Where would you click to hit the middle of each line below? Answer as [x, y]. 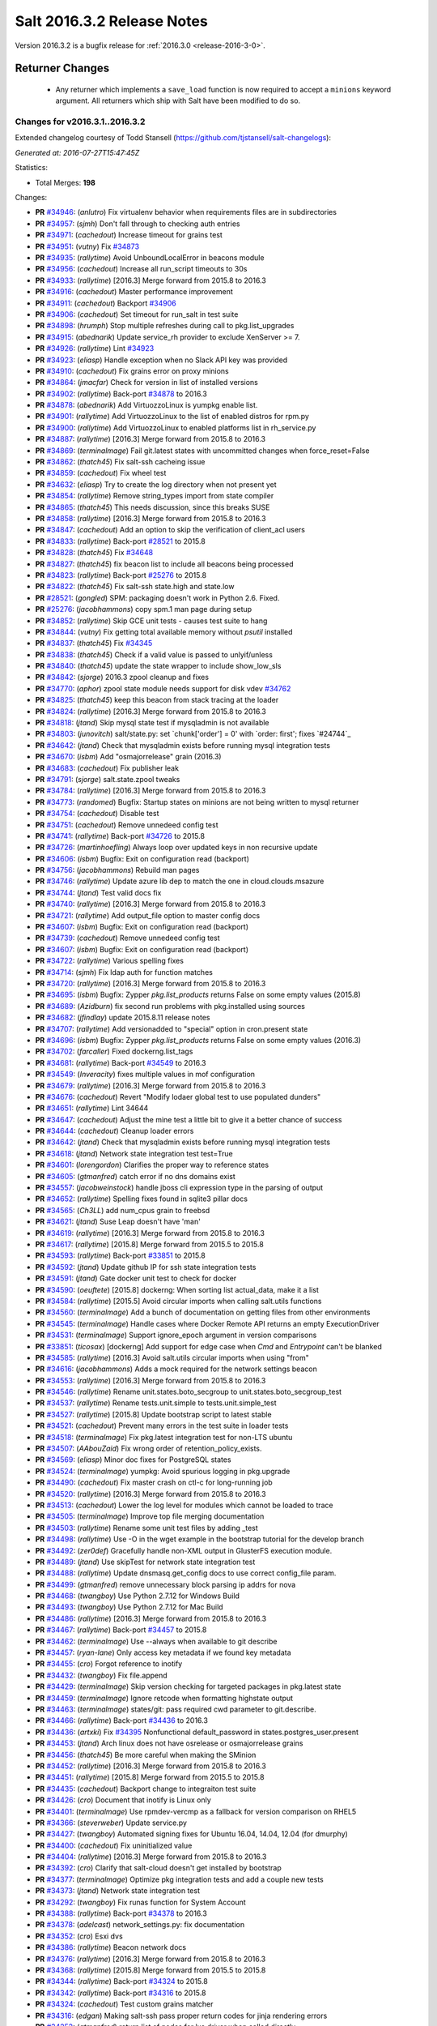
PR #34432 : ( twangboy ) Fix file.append [101, 1675]
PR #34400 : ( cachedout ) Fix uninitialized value [114, 1845]
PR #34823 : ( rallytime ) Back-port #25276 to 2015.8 [121, 575]
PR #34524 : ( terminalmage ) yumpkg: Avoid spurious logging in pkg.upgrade [163, 1471]
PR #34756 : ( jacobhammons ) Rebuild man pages [117, 870]
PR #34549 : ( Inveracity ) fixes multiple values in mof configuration [145, 1075]
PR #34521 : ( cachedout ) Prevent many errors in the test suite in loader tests [162, 1425]
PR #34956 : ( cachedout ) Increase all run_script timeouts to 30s [141, 269]
